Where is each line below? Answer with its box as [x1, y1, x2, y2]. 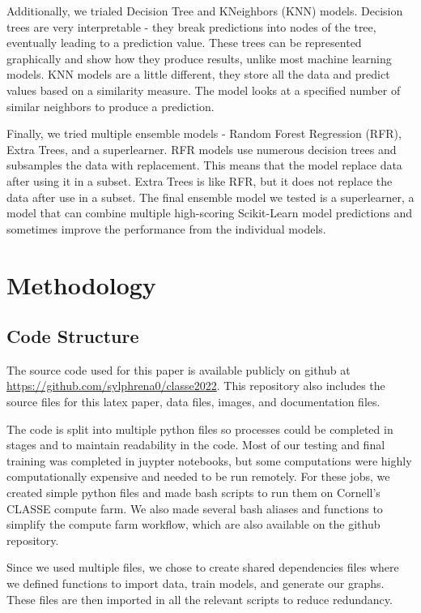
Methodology [6, 268, 156, 301]
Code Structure [6, 324, 139, 349]
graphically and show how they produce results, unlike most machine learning [6, 49, 392, 66]
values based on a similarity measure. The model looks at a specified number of [6, 81, 401, 98]
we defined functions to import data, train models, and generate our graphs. [6, 575, 385, 592]
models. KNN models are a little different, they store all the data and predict [6, 66, 390, 83]
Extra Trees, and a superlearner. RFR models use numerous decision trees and [6, 140, 397, 157]
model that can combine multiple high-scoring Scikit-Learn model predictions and [6, 204, 412, 221]
